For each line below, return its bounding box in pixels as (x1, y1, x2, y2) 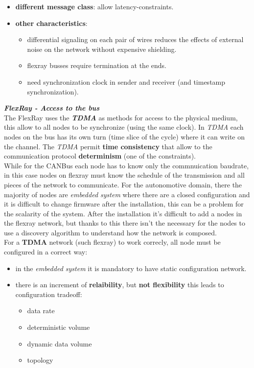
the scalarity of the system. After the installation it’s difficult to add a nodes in (4, 208, 242, 218)
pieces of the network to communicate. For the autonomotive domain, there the (4, 179, 242, 189)
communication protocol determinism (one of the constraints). (4, 151, 196, 161)
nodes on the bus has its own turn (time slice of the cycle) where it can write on (4, 131, 245, 141)
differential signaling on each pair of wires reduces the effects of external (27, 34, 244, 45)
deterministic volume (27, 322, 90, 332)
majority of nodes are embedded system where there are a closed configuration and (4, 189, 250, 199)
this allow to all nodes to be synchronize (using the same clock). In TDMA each (4, 122, 244, 132)
